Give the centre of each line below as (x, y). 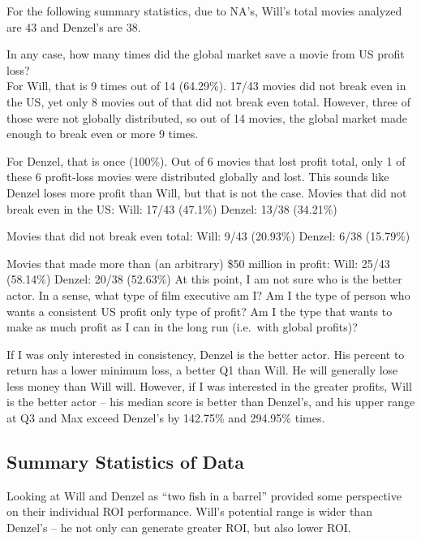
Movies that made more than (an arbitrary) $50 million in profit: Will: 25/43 (198, 263)
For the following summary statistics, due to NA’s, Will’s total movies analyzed (204, 11)
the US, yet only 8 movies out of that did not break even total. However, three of (208, 101)
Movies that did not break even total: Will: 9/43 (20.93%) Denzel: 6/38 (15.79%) (208, 236)
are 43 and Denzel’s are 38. (74, 26)
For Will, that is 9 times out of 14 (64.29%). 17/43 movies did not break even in (206, 86)
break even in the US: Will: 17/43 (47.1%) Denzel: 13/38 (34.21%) (172, 208)
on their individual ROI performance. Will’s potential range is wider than (189, 511)
